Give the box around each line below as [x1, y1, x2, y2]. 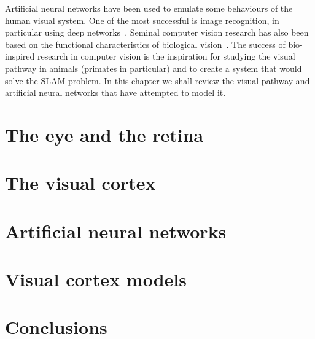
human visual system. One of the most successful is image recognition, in [5, 14, 279, 26]
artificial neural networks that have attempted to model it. [5, 86, 226, 99]
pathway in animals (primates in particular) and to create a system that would [5, 61, 302, 74]
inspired [5, 50, 35, 63]
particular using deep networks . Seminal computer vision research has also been [5, 26, 309, 39]
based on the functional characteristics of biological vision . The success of [5, 37, 286, 50]
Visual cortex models [5, 267, 187, 292]
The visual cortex [5, 170, 156, 195]
